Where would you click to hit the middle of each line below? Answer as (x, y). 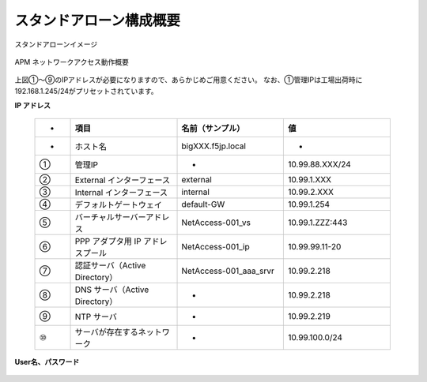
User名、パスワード (47, 361)
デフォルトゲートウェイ (118, 204)
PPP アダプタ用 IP (108, 241)
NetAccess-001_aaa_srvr (228, 271)
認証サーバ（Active (110, 265)
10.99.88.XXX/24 (319, 164)
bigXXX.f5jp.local (214, 146)
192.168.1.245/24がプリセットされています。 (86, 91)
